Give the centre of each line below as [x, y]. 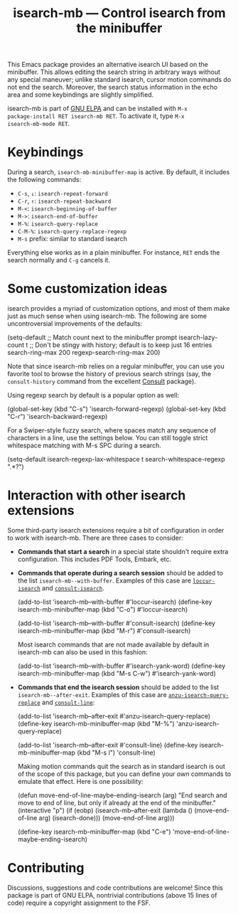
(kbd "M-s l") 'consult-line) [117, 753]
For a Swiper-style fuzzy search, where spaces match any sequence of [112, 430]
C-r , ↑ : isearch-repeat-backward [64, 201]
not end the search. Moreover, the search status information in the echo [113, 87]
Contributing [46, 868]
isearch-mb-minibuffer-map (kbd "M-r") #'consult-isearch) [104, 631]
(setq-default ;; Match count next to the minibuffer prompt [92, 338]
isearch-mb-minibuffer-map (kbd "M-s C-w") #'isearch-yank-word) [117, 673]
